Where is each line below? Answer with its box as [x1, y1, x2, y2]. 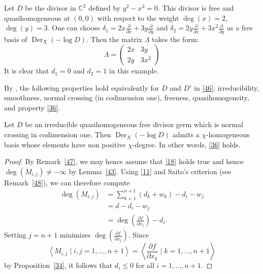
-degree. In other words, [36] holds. [132, 139, 241, 149]
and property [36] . [4, 102, 60, 112]
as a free [226, 22, 253, 33]
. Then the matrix [86, 33, 143, 44]
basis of [4, 33, 27, 44]
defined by [88, 3, 121, 13]
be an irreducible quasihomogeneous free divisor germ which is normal [25, 119, 243, 130]
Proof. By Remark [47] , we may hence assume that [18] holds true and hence [4, 156, 244, 167]
